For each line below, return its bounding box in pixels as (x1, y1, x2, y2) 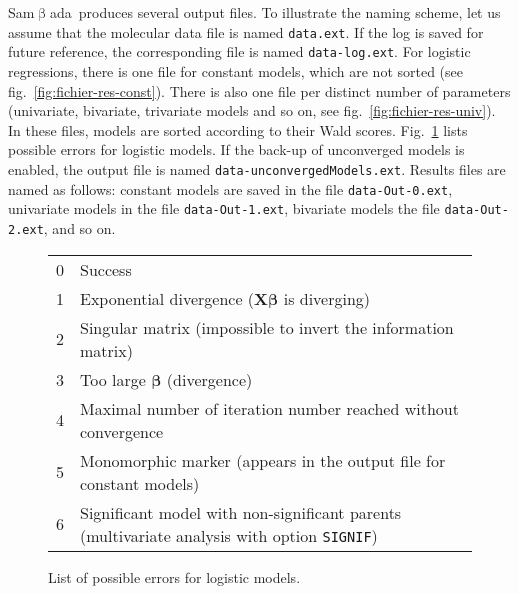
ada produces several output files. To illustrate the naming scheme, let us (50, 2, 501, 22)
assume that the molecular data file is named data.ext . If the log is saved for (8, 21, 484, 42)
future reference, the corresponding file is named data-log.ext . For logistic (8, 41, 471, 62)
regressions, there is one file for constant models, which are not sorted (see (8, 60, 464, 81)
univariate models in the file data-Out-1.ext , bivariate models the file (8, 198, 440, 219)
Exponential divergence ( (80, 286, 255, 310)
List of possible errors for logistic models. (48, 566, 301, 587)
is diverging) (283, 286, 371, 310)
